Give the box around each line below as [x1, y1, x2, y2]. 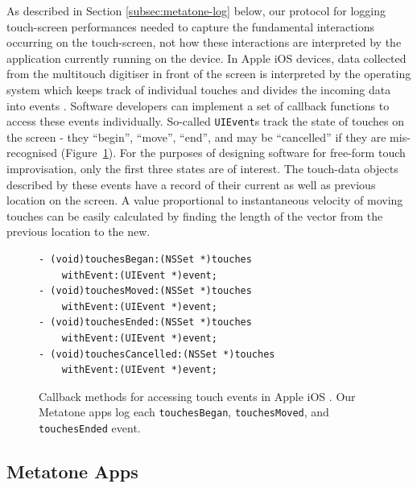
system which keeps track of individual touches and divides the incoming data [6, 81, 391, 97]
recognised [6, 144, 58, 161]
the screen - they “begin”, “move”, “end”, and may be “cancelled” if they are [6, 128, 386, 145]
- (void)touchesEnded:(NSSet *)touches [39, 316, 252, 329]
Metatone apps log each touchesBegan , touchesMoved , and [39, 403, 329, 420]
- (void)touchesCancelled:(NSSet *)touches [39, 348, 275, 360]
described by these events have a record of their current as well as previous [6, 176, 376, 192]
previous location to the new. [6, 223, 151, 240]
